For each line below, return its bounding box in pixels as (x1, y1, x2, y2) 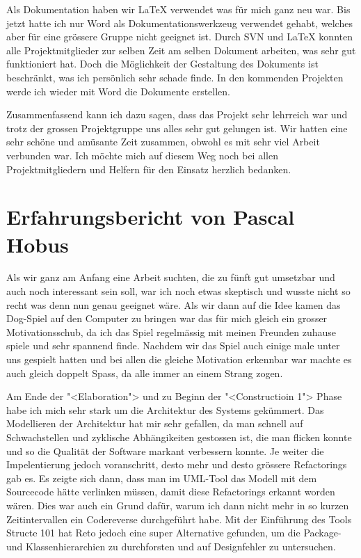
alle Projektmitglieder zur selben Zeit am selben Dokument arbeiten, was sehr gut (6, 42, 356, 57)
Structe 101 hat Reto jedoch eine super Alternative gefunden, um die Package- (6, 525, 342, 540)
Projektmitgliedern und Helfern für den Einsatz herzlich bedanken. (6, 161, 291, 176)
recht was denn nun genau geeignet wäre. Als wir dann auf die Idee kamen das (6, 297, 341, 312)
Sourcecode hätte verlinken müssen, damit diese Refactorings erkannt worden (6, 484, 335, 499)
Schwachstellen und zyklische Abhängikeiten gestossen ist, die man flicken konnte (6, 429, 352, 444)
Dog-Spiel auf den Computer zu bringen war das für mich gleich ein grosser (6, 311, 328, 326)
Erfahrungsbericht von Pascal (6, 202, 295, 231)
